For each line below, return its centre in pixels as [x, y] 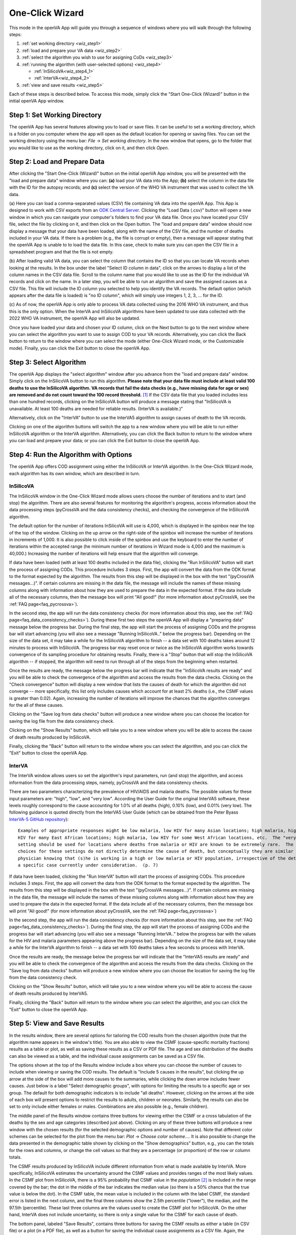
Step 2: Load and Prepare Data [57, 162]
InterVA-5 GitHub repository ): [39, 819]
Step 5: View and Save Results [57, 1023]
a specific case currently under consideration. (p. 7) [88, 865]
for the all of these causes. [36, 705]
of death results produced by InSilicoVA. [50, 737]
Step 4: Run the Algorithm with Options [71, 455]
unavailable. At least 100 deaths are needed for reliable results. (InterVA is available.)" [96, 409]
